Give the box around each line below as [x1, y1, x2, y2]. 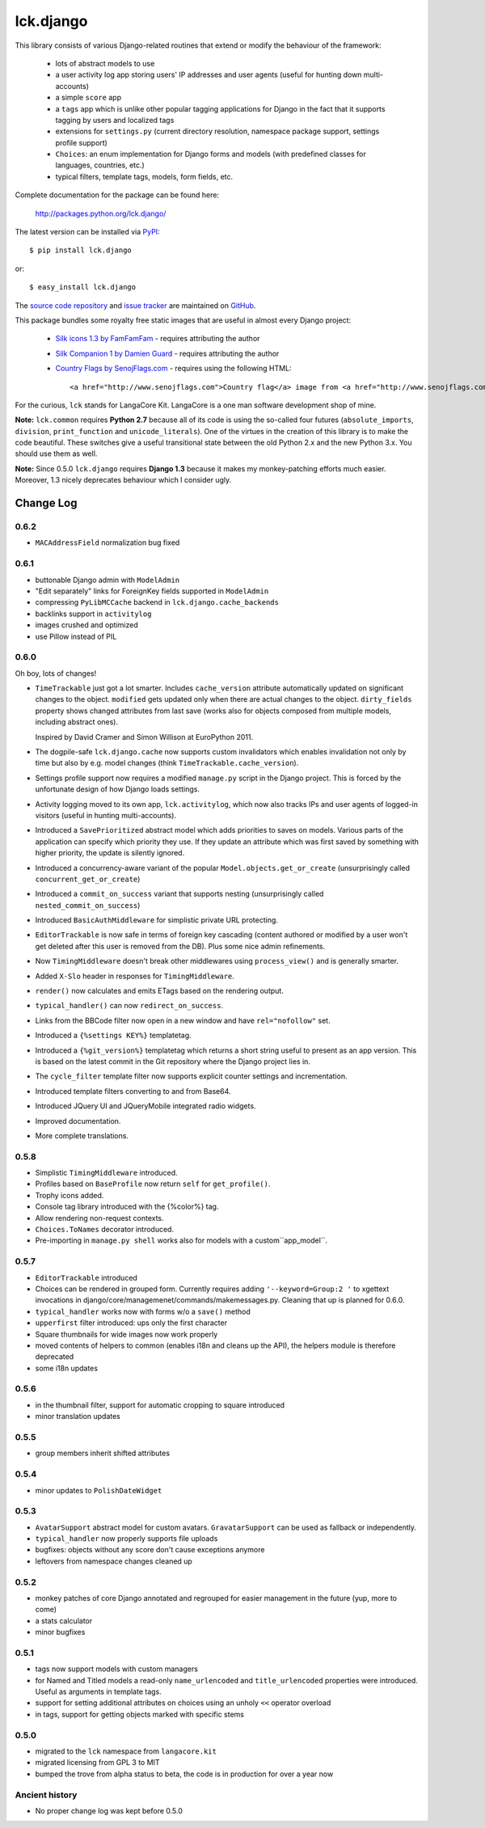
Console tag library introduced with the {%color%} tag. [35, 1201, 219, 1212]
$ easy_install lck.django [29, 283, 137, 292]
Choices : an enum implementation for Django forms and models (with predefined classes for [55, 150, 367, 159]
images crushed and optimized [35, 620, 138, 630]
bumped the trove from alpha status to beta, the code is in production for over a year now [35, 1769, 334, 1779]
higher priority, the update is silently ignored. [35, 848, 185, 858]
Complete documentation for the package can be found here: [15, 190, 220, 200]
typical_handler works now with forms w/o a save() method [35, 1307, 251, 1316]
